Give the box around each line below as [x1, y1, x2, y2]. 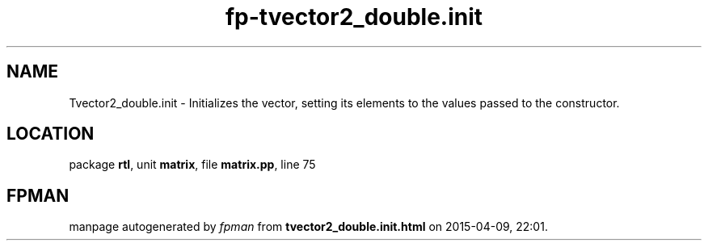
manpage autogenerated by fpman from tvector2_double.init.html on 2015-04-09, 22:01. [69, 220, 548, 234]
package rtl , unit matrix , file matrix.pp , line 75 [69, 157, 316, 172]
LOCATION [6, 123, 95, 144]
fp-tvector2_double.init [225, 3, 483, 31]
